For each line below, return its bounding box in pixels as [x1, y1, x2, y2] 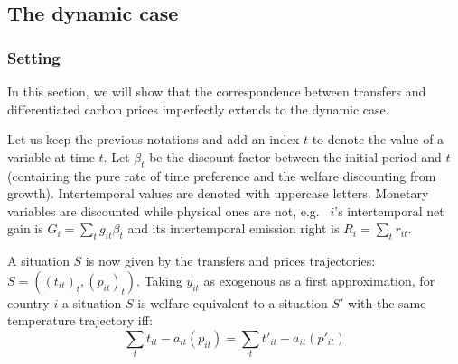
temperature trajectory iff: [7, 311, 153, 330]
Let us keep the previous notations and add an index [7, 130, 300, 149]
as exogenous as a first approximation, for [203, 270, 435, 289]
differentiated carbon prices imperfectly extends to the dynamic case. [7, 99, 389, 118]
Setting [7, 46, 61, 68]
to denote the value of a [312, 130, 444, 149]
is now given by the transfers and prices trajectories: [85, 251, 376, 270]
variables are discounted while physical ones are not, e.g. [7, 201, 320, 220]
